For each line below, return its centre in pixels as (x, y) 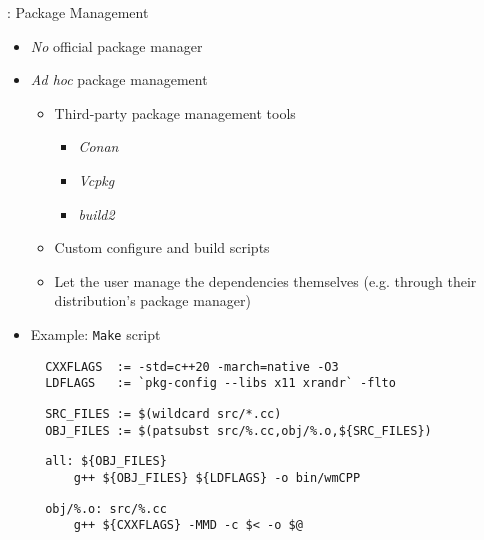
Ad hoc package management (119, 79)
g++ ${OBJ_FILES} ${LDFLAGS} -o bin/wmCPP (217, 477)
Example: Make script (95, 333)
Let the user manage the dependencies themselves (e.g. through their (265, 280)
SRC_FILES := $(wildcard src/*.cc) (163, 413)
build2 (96, 213)
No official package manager (116, 45)
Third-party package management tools (175, 112)
